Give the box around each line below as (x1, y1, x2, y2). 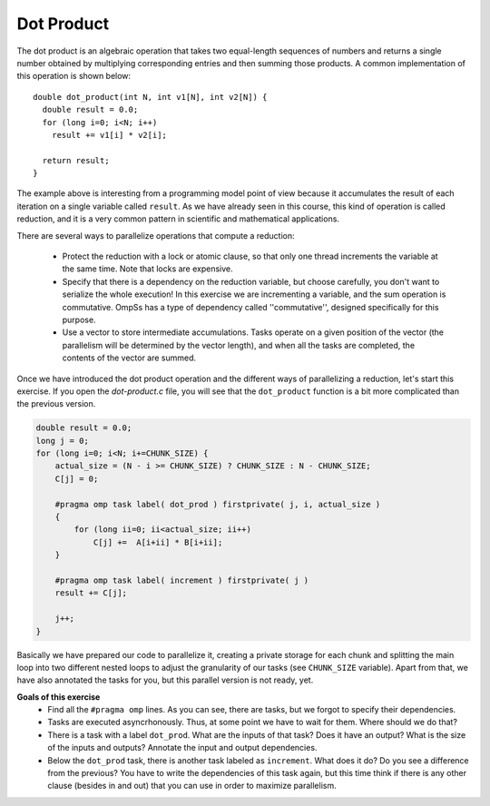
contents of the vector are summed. (62, 352, 197, 363)
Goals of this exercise (16, 691, 101, 703)
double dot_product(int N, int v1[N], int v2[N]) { (33, 92, 268, 102)
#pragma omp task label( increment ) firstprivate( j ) (54, 575, 309, 585)
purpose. (62, 314, 96, 325)
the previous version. (16, 398, 96, 409)
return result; (42, 155, 110, 165)
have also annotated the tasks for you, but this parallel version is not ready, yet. (16, 674, 314, 685)
